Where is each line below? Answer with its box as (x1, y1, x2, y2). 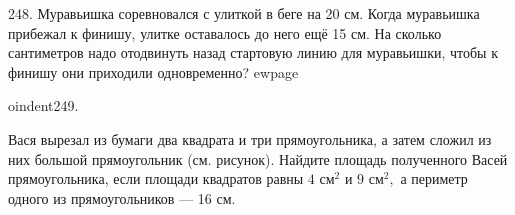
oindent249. (8, 95, 79, 116)
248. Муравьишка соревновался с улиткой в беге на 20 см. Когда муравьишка (8, 3, 480, 23)
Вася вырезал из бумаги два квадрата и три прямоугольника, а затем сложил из (8, 128, 492, 149)
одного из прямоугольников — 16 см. (8, 187, 236, 208)
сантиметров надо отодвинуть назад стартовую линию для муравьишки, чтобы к (8, 42, 498, 63)
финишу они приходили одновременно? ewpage (8, 61, 299, 82)
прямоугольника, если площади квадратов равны (8, 168, 304, 189)
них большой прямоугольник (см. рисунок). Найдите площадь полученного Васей (8, 148, 508, 169)
